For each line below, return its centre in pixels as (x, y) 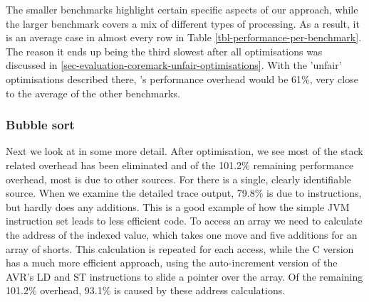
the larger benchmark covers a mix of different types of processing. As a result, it (183, 23)
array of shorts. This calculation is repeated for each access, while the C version (180, 248)
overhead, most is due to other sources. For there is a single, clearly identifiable (179, 179)
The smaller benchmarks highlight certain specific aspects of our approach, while (182, 9)
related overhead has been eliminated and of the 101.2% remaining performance (180, 165)
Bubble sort (40, 125)
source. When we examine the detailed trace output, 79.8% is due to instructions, (184, 193)
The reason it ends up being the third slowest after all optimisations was (164, 51)
